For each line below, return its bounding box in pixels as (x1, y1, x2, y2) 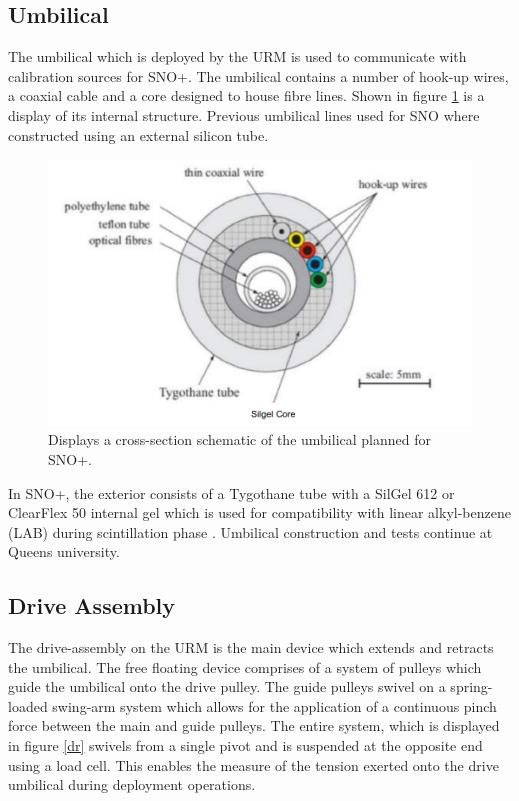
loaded (8, 695, 48, 716)
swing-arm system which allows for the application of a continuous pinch (52, 695, 497, 716)
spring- (450, 676, 493, 697)
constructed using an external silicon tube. (8, 124, 269, 145)
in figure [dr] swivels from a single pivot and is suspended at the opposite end (8, 735, 483, 756)
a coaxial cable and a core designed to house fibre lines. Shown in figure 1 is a (8, 85, 485, 106)
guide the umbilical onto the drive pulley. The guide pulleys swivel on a (8, 676, 446, 697)
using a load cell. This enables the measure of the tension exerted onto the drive (8, 754, 499, 775)
